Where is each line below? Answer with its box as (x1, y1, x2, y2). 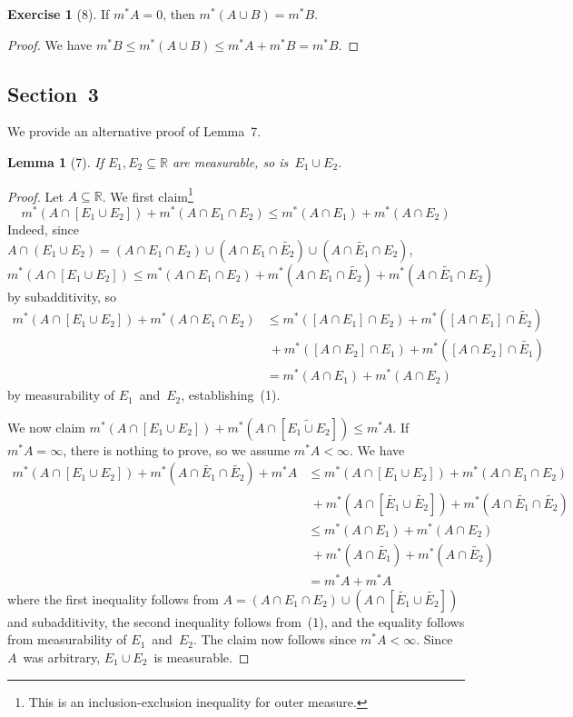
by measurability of (7, 385, 114, 404)
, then (163, 5, 195, 23)
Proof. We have (7, 35, 93, 54)
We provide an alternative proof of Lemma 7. (7, 122, 262, 141)
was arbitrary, (23, 647, 101, 666)
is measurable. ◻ (153, 647, 250, 666)
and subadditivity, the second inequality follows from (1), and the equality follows (7, 612, 465, 631)
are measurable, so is (172, 152, 289, 171)
